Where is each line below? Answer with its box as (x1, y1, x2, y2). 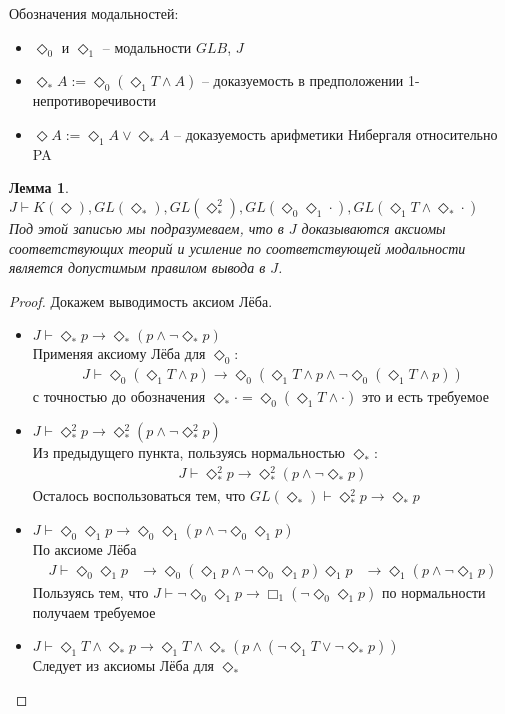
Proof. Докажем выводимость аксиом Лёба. (9, 290, 273, 311)
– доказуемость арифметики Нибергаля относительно (174, 123, 498, 144)
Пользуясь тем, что (32, 581, 149, 602)
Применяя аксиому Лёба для (32, 343, 206, 364)
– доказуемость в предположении (201, 70, 404, 91)
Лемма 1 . (9, 177, 69, 198)
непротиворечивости (32, 90, 157, 111)
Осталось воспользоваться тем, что (32, 485, 246, 506)
